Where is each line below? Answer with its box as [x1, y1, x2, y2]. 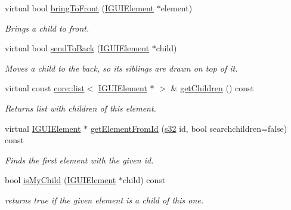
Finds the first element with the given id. [5, 153, 154, 166]
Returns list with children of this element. [5, 101, 156, 114]
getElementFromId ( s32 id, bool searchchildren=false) [90, 122, 287, 134]
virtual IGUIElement [5, 122, 81, 134]
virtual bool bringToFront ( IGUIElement [5, 2, 154, 14]
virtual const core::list [5, 82, 85, 94]
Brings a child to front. [5, 21, 89, 34]
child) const [122, 174, 166, 186]
